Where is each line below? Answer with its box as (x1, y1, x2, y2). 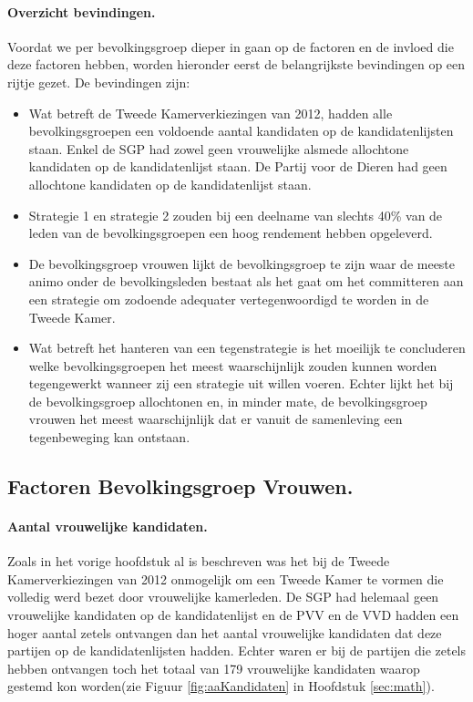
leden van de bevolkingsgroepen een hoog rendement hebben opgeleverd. (28, 223, 433, 243)
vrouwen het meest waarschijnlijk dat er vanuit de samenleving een (28, 409, 403, 428)
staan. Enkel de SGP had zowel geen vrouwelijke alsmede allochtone (28, 139, 409, 158)
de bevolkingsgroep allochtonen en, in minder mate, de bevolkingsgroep (28, 391, 427, 410)
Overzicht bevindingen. (7, 2, 156, 21)
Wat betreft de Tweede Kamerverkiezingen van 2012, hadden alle (28, 103, 393, 122)
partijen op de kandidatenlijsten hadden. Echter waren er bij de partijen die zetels (7, 641, 467, 660)
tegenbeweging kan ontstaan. (28, 428, 190, 447)
